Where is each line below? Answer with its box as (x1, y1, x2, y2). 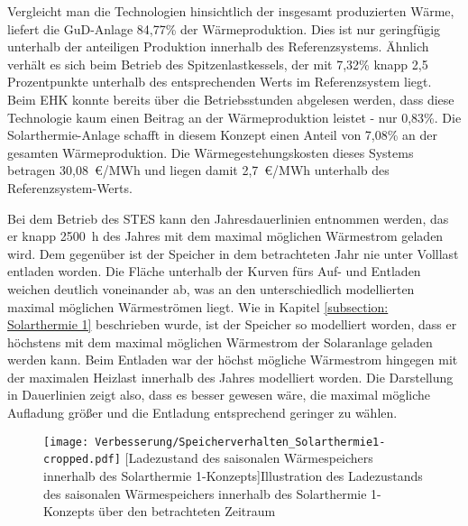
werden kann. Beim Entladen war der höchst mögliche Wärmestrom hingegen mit (7, 350, 458, 369)
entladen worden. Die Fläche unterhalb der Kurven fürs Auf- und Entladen (7, 262, 421, 281)
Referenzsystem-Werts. (7, 178, 133, 197)
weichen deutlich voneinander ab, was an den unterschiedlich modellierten (7, 279, 415, 298)
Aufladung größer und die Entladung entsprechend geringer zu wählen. (7, 403, 398, 422)
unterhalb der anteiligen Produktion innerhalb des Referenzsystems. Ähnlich (7, 37, 429, 56)
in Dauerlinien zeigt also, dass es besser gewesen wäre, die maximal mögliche (7, 385, 430, 404)
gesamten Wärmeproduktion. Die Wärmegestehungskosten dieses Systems (7, 143, 414, 161)
